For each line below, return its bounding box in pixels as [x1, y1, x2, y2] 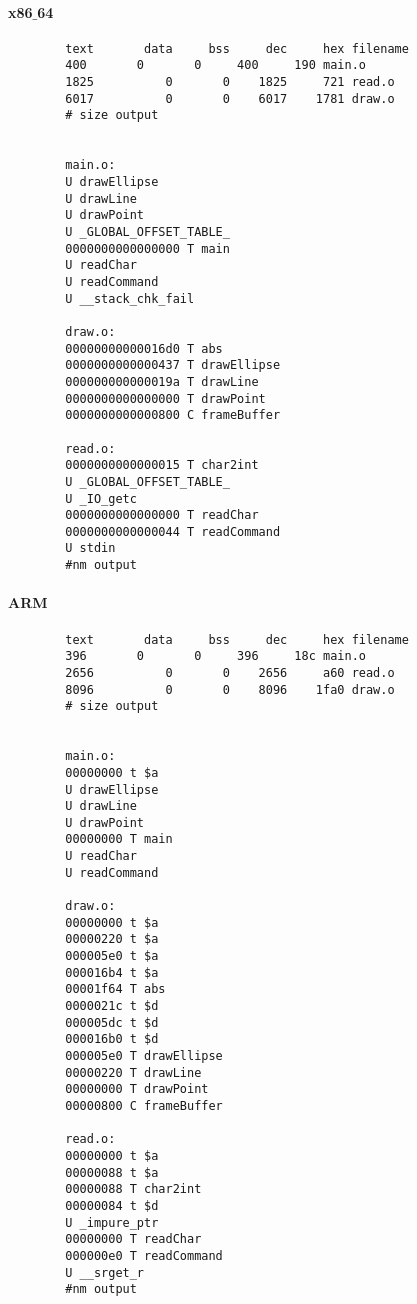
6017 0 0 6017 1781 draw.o [65, 91, 395, 106]
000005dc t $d [65, 1015, 159, 1030]
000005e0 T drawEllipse [65, 1049, 223, 1063]
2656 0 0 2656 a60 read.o [65, 665, 395, 680]
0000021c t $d [65, 999, 159, 1014]
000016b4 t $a [65, 965, 159, 980]
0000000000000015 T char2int [65, 458, 259, 473]
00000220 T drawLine [65, 1065, 202, 1080]
